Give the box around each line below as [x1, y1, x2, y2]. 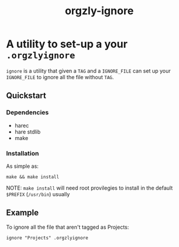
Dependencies [6, 108, 49, 116]
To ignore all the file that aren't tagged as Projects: [6, 223, 129, 230]
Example [6, 208, 39, 218]
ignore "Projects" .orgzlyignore [6, 235, 89, 240]
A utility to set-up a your [6, 37, 128, 51]
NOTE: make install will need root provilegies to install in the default [6, 184, 173, 191]
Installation [6, 149, 40, 157]
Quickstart [6, 90, 47, 101]
